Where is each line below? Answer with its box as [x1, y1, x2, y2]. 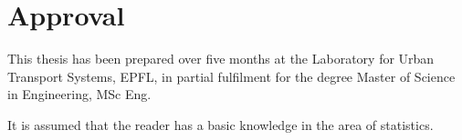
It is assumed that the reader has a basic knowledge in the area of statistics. [7, 115, 434, 134]
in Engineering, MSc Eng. [7, 85, 152, 104]
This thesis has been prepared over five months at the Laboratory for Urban [7, 49, 435, 68]
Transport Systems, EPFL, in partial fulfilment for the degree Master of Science [7, 66, 456, 85]
